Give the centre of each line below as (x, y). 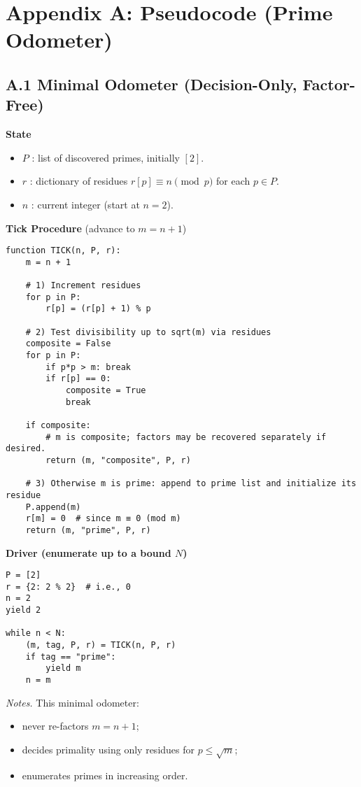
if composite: (58, 425)
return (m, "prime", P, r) (88, 530)
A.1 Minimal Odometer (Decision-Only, (151, 84)
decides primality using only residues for (108, 749)
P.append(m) (53, 507)
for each (233, 181)
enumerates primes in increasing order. (105, 775)
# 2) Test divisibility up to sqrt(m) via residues (148, 332)
